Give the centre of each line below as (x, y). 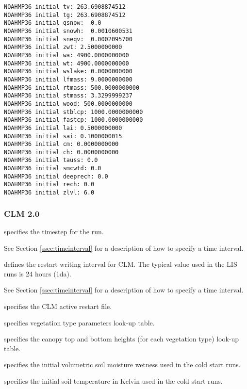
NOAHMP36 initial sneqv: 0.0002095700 (68, 39)
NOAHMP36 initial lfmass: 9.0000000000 (68, 79)
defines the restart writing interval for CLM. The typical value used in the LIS (121, 264)
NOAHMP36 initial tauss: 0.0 (51, 160)
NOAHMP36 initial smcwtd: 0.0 (53, 169)
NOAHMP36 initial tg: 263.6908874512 (65, 15)
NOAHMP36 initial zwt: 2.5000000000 (63, 47)
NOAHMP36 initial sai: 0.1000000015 (63, 136)
